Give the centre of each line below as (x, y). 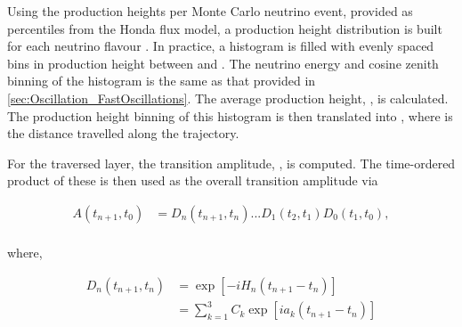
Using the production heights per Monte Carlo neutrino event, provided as (210, 11)
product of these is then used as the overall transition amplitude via (193, 180)
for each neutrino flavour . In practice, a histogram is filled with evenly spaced (221, 46)
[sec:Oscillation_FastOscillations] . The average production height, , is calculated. (228, 98)
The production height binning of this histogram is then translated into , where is (230, 115)
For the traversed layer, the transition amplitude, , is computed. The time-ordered (231, 163)
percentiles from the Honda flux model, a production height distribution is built (225, 28)
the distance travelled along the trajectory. (123, 133)
